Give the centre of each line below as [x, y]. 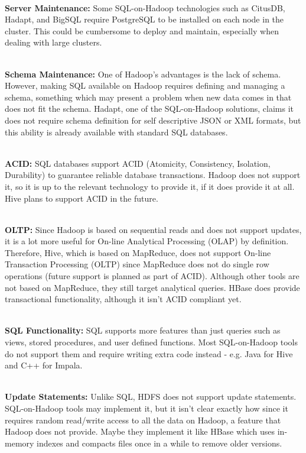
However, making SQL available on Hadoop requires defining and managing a [145, 85]
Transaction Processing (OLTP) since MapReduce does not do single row [137, 264]
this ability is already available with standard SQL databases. [116, 132]
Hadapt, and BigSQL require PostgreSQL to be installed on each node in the [144, 19]
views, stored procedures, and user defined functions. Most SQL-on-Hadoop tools [151, 342]
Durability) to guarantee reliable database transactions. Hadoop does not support [153, 175]
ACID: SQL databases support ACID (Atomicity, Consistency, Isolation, [138, 163]
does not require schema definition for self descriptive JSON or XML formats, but [153, 120]
